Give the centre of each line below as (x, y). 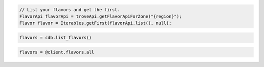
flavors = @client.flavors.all (57, 52)
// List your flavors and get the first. (70, 9)
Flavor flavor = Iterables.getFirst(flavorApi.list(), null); (95, 23)
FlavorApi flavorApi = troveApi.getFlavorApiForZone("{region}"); (100, 16)
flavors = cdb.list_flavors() (55, 37)
